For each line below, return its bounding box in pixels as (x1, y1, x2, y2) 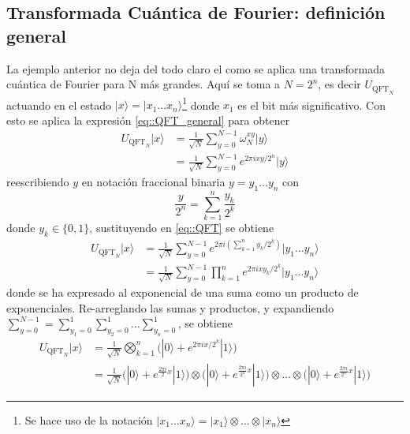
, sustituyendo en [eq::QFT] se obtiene (89, 219, 274, 236)
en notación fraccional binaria (81, 174, 225, 190)
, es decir (318, 76, 361, 92)
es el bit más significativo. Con (237, 96, 386, 113)
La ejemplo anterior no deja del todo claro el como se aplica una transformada (6, 60, 386, 77)
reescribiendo (6, 174, 69, 190)
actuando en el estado (6, 96, 112, 113)
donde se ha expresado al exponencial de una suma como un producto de (6, 283, 359, 300)
